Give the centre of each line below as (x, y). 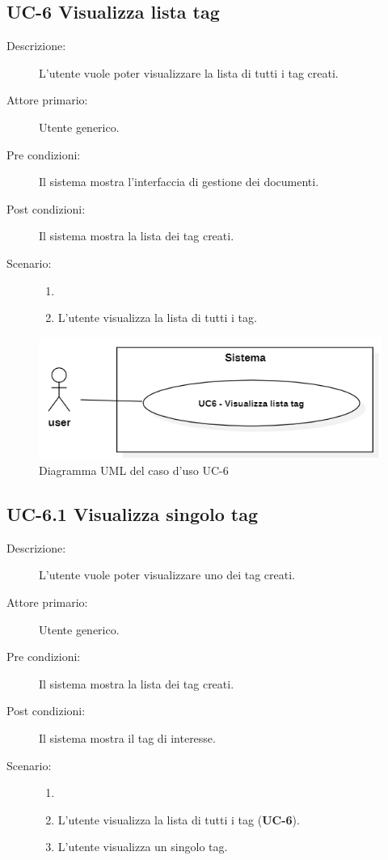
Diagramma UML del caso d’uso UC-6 (134, 470)
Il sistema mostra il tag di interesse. (127, 737)
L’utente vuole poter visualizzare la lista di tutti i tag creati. (189, 72)
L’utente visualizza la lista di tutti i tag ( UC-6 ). (179, 819)
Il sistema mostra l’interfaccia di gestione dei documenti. (179, 182)
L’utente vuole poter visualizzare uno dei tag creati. (167, 575)
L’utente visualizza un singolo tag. (143, 847)
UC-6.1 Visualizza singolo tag (133, 514)
